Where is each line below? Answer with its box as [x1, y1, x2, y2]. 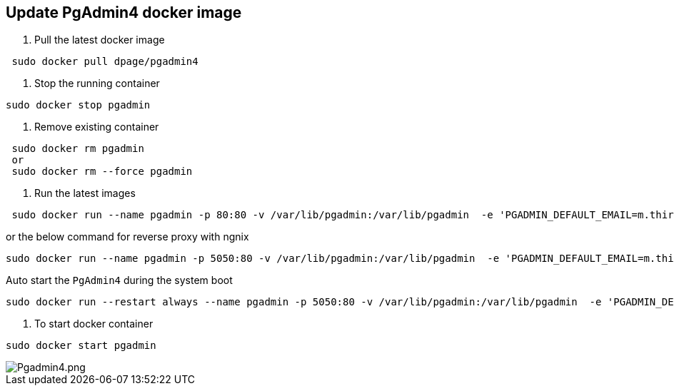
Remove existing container [34, 121, 159, 133]
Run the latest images [34, 187, 136, 200]
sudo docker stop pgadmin [6, 99, 151, 111]
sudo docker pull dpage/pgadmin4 [11, 56, 198, 68]
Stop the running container [34, 77, 160, 90]
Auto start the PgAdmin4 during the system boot [6, 274, 233, 287]
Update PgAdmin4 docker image [6, 4, 242, 21]
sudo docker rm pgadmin [11, 143, 144, 155]
